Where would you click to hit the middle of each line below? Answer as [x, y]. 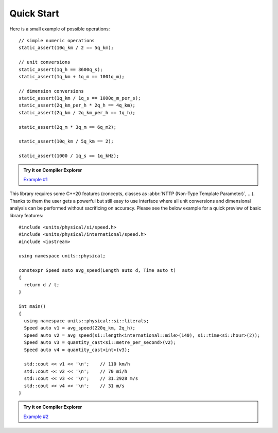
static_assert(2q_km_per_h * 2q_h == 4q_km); [77, 105]
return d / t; [42, 285]
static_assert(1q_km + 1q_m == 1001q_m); [72, 76]
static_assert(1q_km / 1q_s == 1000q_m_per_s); [80, 98]
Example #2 [36, 417]
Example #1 [36, 179]
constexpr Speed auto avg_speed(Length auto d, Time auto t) [97, 271]
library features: [27, 215]
